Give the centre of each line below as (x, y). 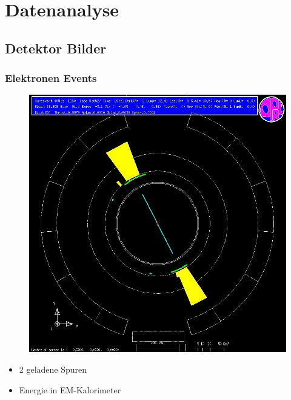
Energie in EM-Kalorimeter (70, 389)
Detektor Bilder (56, 48)
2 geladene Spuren (53, 369)
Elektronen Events (51, 78)
